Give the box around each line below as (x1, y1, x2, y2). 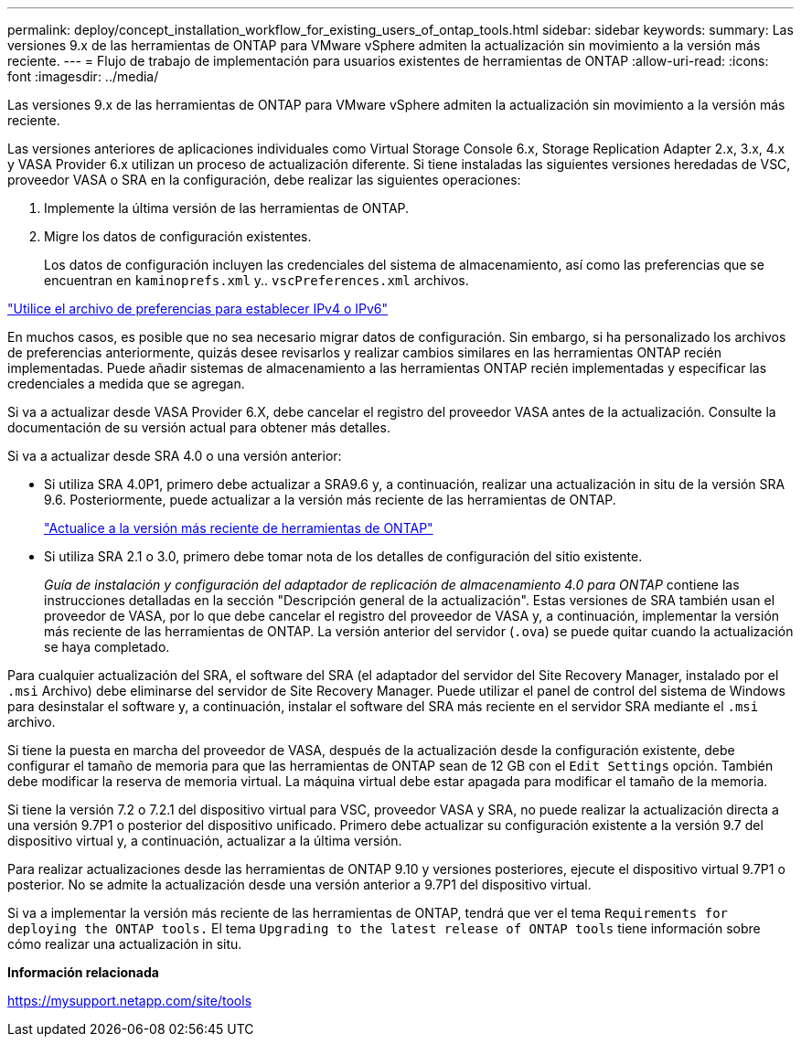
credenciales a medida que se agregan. (7, 376, 245, 391)
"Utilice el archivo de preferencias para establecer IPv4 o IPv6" (7, 301, 389, 316)
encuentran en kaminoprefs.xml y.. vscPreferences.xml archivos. (44, 272, 469, 288)
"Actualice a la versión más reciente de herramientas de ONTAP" (44, 520, 433, 536)
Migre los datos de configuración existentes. (44, 229, 312, 244)
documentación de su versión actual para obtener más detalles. (7, 420, 390, 435)
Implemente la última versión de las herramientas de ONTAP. (44, 200, 410, 216)
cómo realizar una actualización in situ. (7, 936, 242, 952)
